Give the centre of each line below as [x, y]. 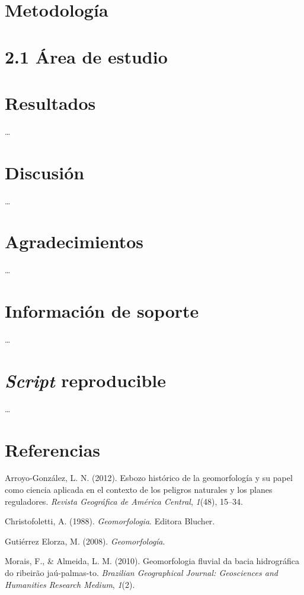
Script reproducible [85, 380]
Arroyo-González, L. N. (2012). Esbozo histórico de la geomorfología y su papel [149, 478]
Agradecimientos [74, 241]
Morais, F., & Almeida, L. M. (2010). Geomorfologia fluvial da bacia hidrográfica [152, 561]
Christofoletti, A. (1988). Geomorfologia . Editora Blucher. [110, 521]
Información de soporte [102, 311]
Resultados [50, 102]
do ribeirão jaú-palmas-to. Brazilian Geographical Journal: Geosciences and [141, 573]
